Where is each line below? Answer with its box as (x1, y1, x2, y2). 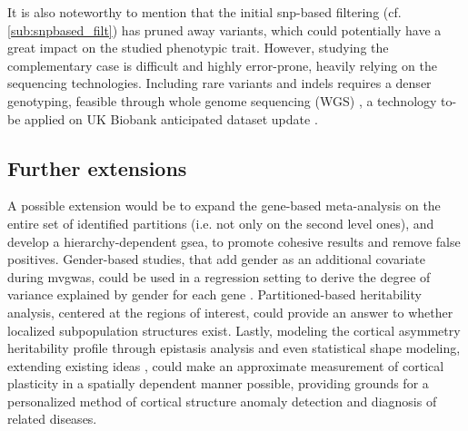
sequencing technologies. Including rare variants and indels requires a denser (7, 73, 432, 93)
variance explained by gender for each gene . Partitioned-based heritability (7, 285, 422, 304)
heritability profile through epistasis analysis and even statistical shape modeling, (7, 338, 461, 358)
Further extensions (7, 153, 187, 181)
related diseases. (7, 409, 97, 428)
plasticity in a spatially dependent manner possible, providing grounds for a (7, 374, 429, 393)
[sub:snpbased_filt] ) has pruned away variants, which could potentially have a (7, 20, 442, 39)
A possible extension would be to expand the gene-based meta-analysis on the (7, 196, 441, 215)
